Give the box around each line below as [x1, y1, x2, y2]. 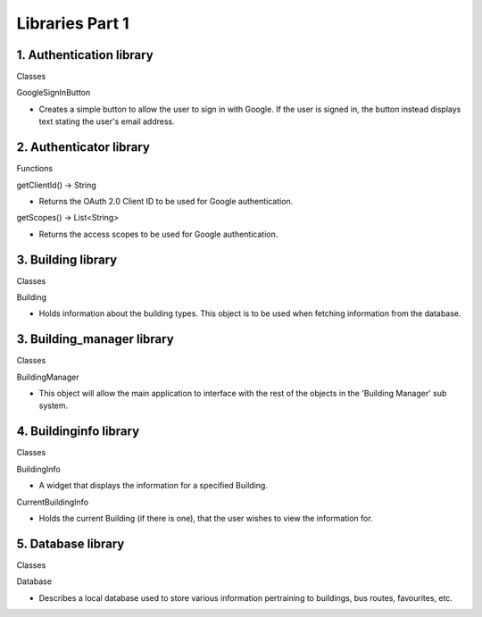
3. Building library [16, 252, 118, 267]
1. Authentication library [16, 47, 154, 63]
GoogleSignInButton [16, 88, 91, 98]
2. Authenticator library [16, 139, 151, 155]
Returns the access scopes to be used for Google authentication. [38, 229, 278, 239]
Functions [16, 163, 54, 174]
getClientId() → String [16, 179, 97, 190]
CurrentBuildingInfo [16, 496, 89, 507]
